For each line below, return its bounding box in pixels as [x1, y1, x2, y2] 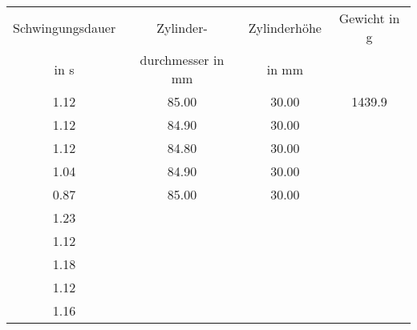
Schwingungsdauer [13, 18, 116, 37]
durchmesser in [140, 50, 225, 69]
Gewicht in [338, 9, 400, 27]
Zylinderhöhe [248, 18, 322, 37]
